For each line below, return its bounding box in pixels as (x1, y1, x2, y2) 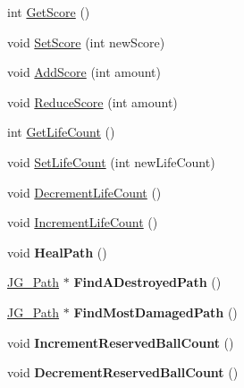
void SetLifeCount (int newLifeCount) (7, 152, 215, 171)
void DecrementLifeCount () (7, 182, 162, 201)
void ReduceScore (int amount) (7, 92, 178, 111)
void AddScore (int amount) (7, 63, 161, 81)
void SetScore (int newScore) (7, 32, 165, 51)
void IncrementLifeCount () (7, 213, 158, 232)
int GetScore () (7, 3, 90, 21)
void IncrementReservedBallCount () (7, 333, 234, 351)
